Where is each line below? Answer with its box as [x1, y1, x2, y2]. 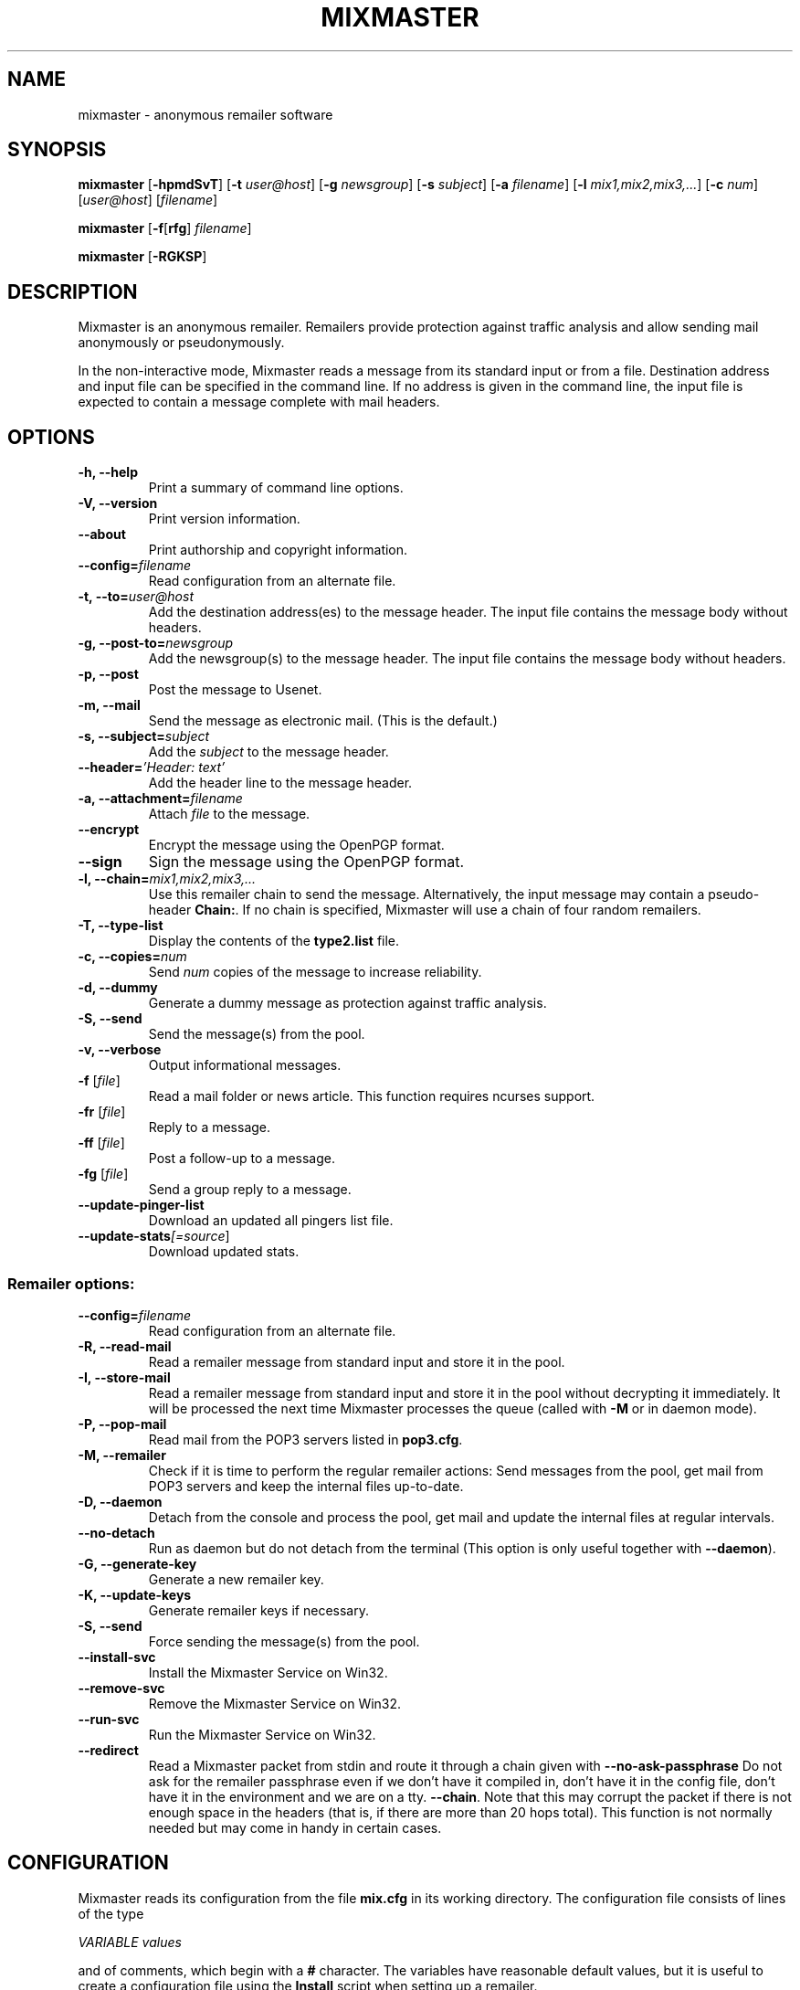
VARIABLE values [78, 1933, 182, 1950]
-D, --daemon [78, 1493, 163, 1509]
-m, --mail [78, 697, 141, 714]
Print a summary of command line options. [148, 480, 404, 496]
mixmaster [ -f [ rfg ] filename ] [78, 220, 252, 237]
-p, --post [78, 666, 139, 683]
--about [78, 526, 126, 543]
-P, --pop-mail [78, 1415, 167, 1432]
